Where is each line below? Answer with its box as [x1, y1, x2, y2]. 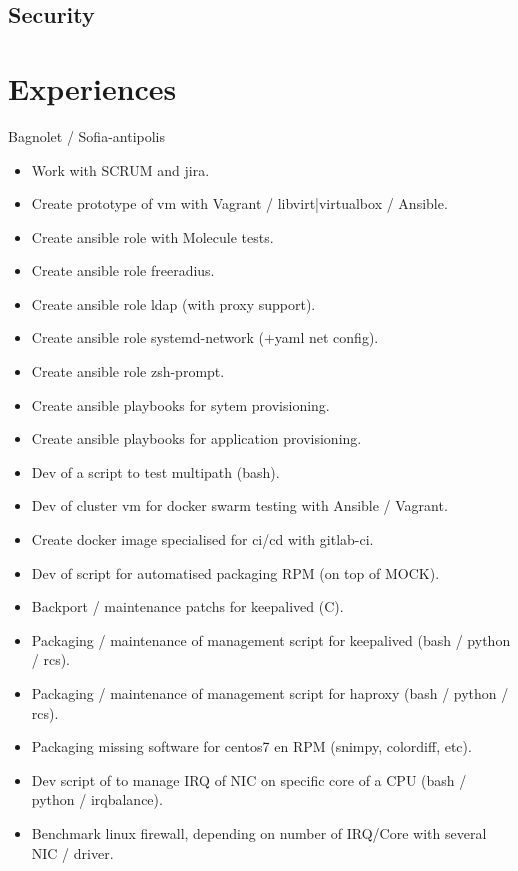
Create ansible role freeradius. [31, 260, 215, 281]
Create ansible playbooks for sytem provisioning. [31, 394, 330, 415]
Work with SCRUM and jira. [31, 159, 210, 180]
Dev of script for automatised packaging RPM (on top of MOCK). [31, 562, 440, 583]
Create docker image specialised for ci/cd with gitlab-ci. [31, 529, 374, 550]
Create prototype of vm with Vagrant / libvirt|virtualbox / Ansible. [31, 193, 448, 214]
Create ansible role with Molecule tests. [31, 226, 274, 247]
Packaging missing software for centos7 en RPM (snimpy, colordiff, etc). [31, 736, 472, 757]
